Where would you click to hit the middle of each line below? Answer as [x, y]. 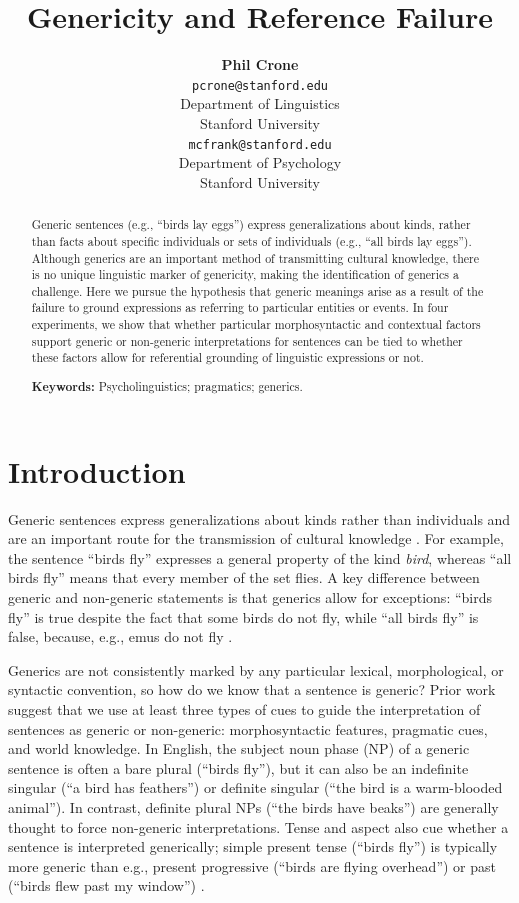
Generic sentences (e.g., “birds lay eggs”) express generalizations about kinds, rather [251, 224]
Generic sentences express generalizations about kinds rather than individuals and [259, 518]
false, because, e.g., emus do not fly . [120, 636]
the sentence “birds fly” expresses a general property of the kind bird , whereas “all [260, 557]
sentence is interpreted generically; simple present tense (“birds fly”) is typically [253, 846]
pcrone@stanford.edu [260, 85]
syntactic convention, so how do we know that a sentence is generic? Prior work [252, 689]
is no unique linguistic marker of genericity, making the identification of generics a [245, 274]
